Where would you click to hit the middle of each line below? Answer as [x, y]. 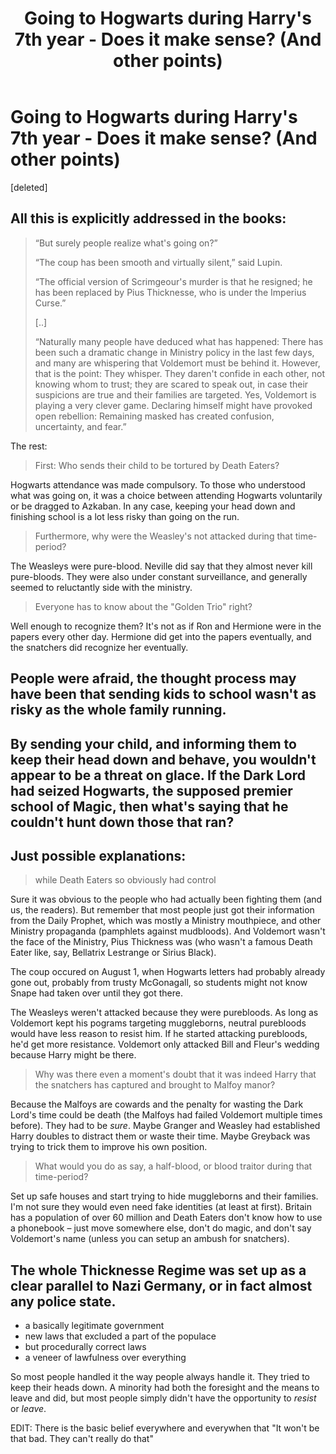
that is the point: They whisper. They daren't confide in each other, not [180, 373]
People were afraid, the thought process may [153, 678]
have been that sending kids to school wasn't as [163, 694]
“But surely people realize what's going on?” [126, 243]
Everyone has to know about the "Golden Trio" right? [143, 606]
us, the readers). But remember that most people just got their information [162, 910]
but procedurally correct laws [85, 1347]
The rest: [29, 446]
